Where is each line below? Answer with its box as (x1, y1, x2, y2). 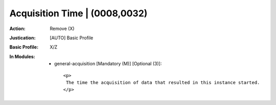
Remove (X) (50, 25, 75, 32)
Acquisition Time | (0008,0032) (9, 8, 148, 19)
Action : (9, 25, 26, 32)
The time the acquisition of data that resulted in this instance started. (65, 80, 260, 85)
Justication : (9, 35, 36, 41)
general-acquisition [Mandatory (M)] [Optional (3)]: (54, 61, 162, 67)
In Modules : (9, 54, 35, 60)
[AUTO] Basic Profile (50, 35, 94, 41)
